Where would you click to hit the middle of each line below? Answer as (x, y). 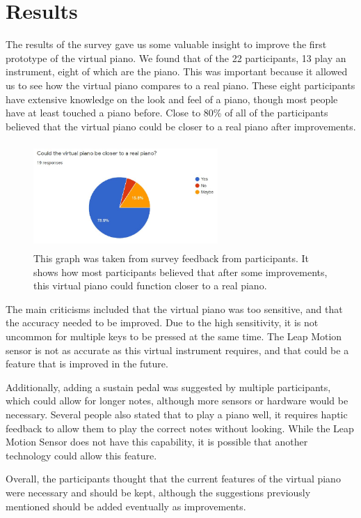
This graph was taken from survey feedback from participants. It (171, 258)
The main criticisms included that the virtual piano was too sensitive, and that (174, 308)
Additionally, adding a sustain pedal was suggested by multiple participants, (168, 387)
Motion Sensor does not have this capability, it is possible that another (157, 442)
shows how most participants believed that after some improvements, (180, 272)
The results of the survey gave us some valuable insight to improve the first (166, 44)
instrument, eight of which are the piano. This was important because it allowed (177, 71)
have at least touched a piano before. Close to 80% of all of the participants (167, 113)
